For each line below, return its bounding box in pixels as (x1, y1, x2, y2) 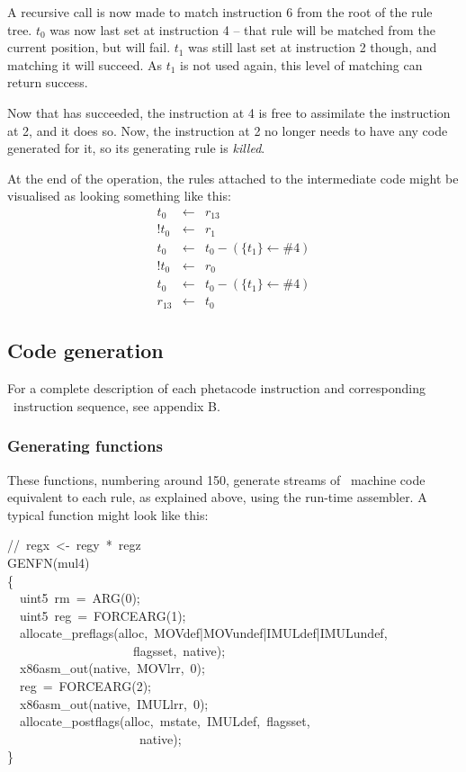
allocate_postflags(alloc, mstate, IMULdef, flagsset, (19, 712, 310, 731)
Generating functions (7, 435, 163, 457)
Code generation (7, 337, 164, 364)
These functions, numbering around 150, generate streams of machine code (7, 470, 426, 489)
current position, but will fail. (7, 38, 171, 57)
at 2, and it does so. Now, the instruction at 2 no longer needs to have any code (7, 121, 448, 139)
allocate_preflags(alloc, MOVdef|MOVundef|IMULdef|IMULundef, (19, 624, 388, 642)
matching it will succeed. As (7, 55, 163, 74)
